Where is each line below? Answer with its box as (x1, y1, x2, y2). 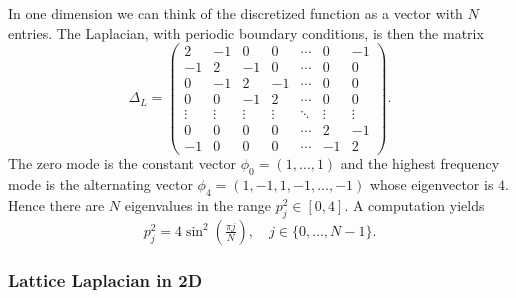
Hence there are (8, 195, 105, 216)
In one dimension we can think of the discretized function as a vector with (8, 3, 463, 23)
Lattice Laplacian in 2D (8, 267, 203, 292)
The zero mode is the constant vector (8, 153, 237, 174)
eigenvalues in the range (124, 195, 272, 216)
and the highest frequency (340, 153, 500, 174)
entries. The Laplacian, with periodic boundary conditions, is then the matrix (8, 22, 484, 43)
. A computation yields (344, 195, 485, 216)
